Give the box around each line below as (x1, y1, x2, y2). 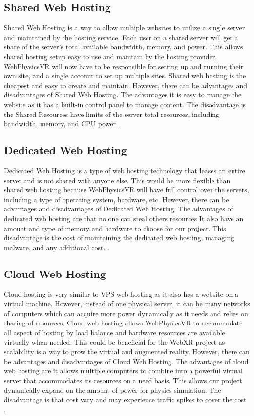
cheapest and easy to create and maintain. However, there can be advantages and (4, 80, 248, 90)
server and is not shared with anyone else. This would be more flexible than (4, 175, 231, 185)
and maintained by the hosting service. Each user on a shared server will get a (4, 32, 238, 42)
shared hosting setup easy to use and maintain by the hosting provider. (4, 51, 217, 61)
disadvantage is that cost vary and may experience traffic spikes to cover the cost (4, 394, 247, 405)
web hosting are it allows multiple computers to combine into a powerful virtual (4, 366, 243, 376)
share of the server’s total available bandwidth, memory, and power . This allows (4, 42, 243, 52)
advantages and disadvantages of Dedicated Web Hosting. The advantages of (4, 204, 233, 214)
